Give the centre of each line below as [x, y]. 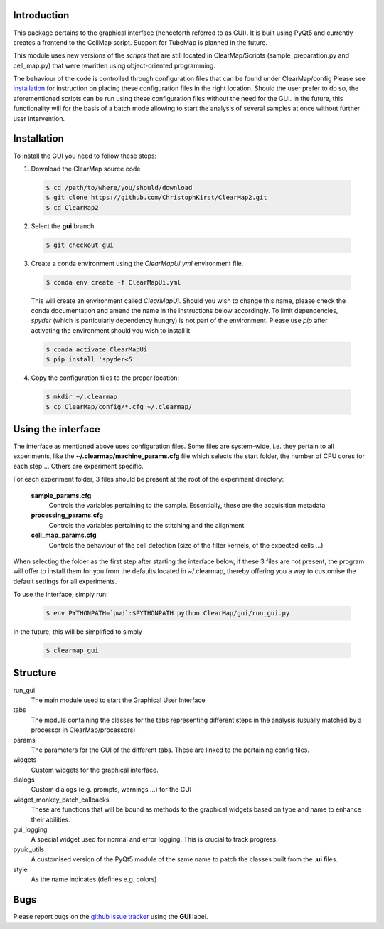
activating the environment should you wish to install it [111, 330]
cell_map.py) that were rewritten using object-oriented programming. [114, 65]
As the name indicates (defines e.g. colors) [94, 879]
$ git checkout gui [80, 245]
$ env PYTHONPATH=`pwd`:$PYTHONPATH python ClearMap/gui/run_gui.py [168, 613]
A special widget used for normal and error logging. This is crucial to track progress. [155, 839]
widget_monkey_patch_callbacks [61, 800]
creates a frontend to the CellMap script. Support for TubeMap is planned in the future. [140, 42]
